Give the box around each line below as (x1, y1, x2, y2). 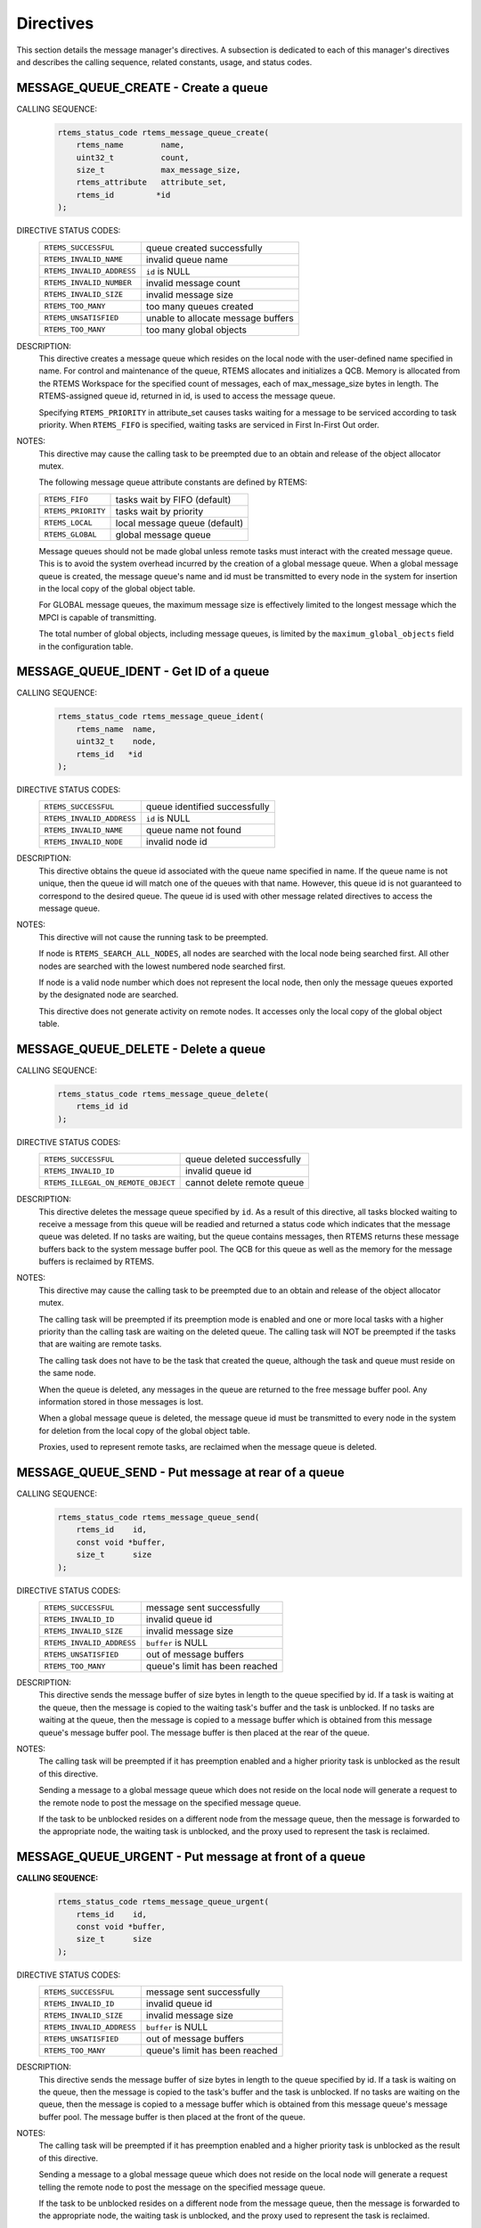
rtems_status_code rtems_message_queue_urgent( (57, 1896, 269, 1907)
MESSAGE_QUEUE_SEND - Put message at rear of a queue (16, 1464, 345, 1479)
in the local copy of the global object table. (38, 584, 196, 594)
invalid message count (145, 276, 240, 289)
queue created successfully (145, 242, 263, 254)
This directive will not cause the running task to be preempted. (38, 931, 269, 942)
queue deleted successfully (185, 1153, 302, 1166)
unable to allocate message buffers (145, 312, 294, 324)
